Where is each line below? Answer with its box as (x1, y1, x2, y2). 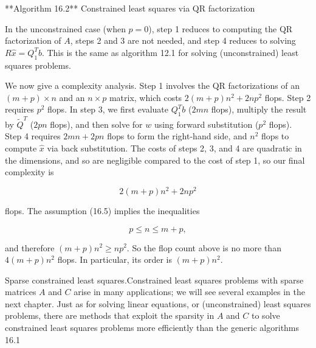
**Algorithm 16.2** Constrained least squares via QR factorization (5, 2, 255, 14)
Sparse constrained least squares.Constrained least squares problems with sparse (5, 273, 304, 286)
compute (5, 142, 37, 155)
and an (59, 91, 85, 103)
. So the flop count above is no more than (126, 241, 281, 254)
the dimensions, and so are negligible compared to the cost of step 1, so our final (5, 153, 305, 166)
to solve (252, 309, 280, 322)
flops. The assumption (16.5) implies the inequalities (5, 204, 200, 217)
